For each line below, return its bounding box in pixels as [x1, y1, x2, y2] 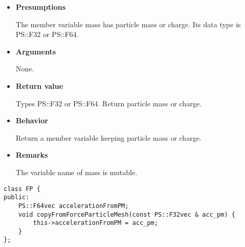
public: [4, 194, 30, 201]
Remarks [15, 149, 48, 160]
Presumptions [15, 2, 66, 12]
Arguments [15, 46, 56, 56]
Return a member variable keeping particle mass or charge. [15, 132, 202, 143]
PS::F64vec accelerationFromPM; [18, 202, 129, 210]
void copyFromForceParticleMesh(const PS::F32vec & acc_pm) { [18, 211, 236, 218]
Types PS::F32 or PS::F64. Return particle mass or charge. [15, 98, 202, 108]
